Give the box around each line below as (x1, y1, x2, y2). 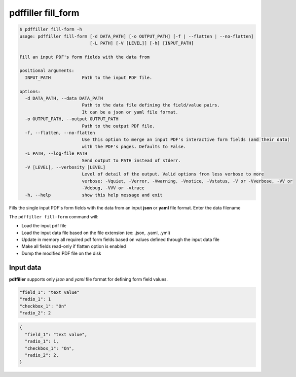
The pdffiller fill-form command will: (9, 213, 99, 219)
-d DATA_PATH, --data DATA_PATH (25, 96, 103, 101)
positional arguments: (19, 68, 74, 73)
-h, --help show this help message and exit (25, 192, 163, 198)
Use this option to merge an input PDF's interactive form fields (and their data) (81, 137, 291, 142)
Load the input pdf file (21, 223, 67, 229)
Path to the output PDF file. (81, 123, 155, 129)
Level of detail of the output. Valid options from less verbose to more (81, 171, 264, 177)
